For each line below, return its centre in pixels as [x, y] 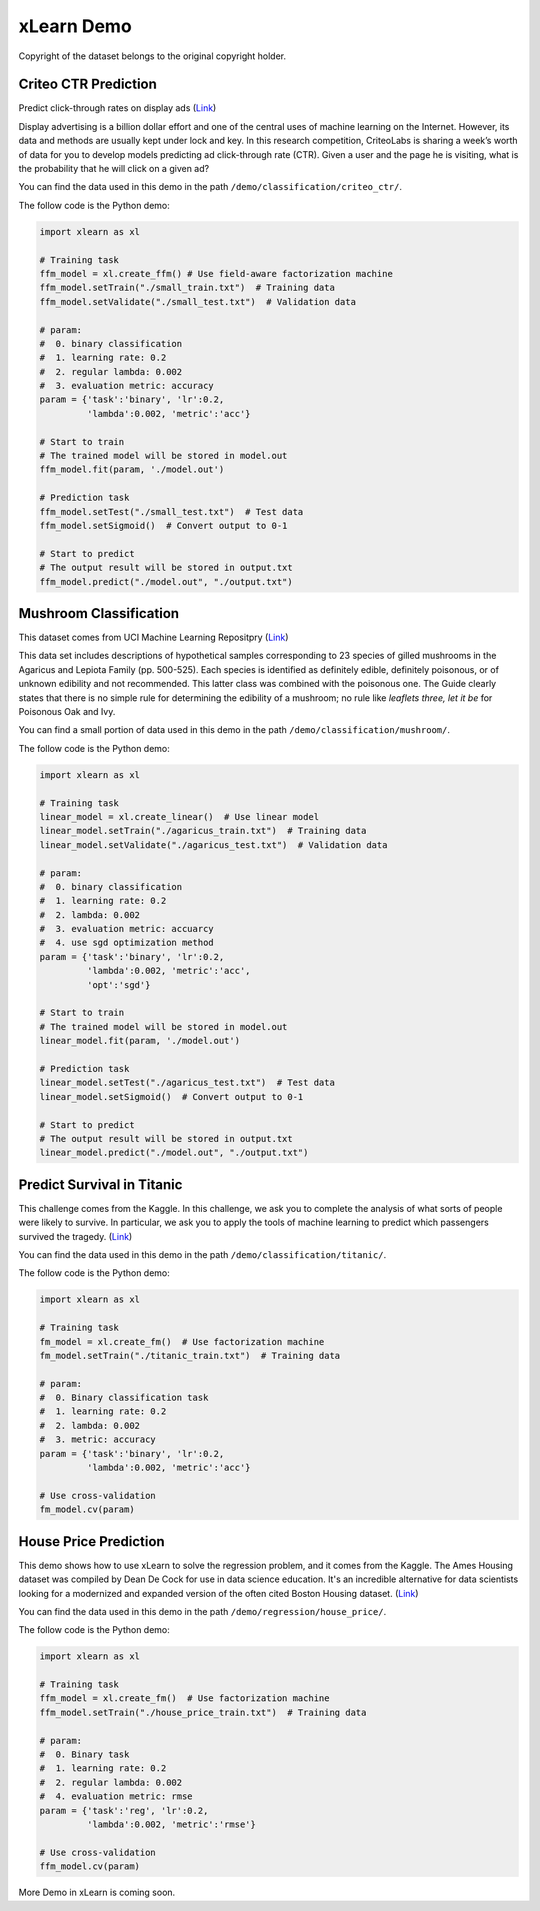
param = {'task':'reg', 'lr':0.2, [124, 1810]
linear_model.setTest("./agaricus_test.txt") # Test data [187, 1083]
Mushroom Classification [99, 613]
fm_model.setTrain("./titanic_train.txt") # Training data [190, 1355]
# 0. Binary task [84, 1754]
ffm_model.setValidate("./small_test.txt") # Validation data [198, 301]
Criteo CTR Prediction [87, 84]
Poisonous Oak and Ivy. [67, 711]
